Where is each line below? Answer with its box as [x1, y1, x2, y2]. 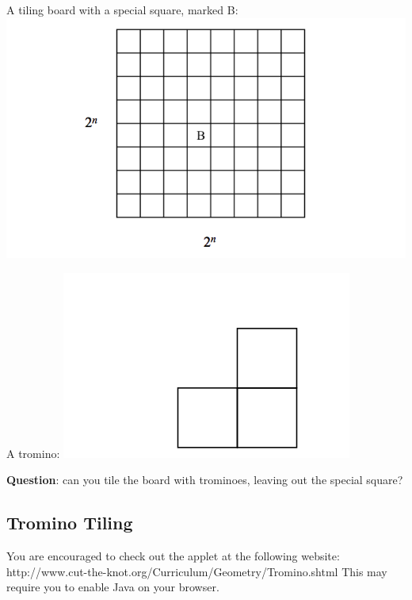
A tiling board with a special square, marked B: [6, 2, 238, 17]
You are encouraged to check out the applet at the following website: [6, 548, 340, 564]
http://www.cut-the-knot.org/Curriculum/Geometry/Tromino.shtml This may [6, 563, 387, 579]
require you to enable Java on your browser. [6, 579, 219, 595]
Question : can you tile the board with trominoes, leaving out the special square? [6, 471, 403, 488]
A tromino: [6, 444, 60, 461]
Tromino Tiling [6, 510, 133, 535]
